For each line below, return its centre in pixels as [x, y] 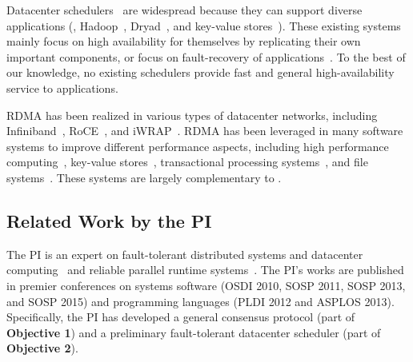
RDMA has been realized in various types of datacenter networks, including [192, 115]
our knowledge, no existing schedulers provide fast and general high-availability [200, 72]
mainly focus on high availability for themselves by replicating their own [184, 41]
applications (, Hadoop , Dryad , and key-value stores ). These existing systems [204, 25]
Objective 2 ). [42, 348]
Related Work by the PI [109, 220]
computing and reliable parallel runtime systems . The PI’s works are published [205, 270]
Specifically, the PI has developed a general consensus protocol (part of [181, 317]
